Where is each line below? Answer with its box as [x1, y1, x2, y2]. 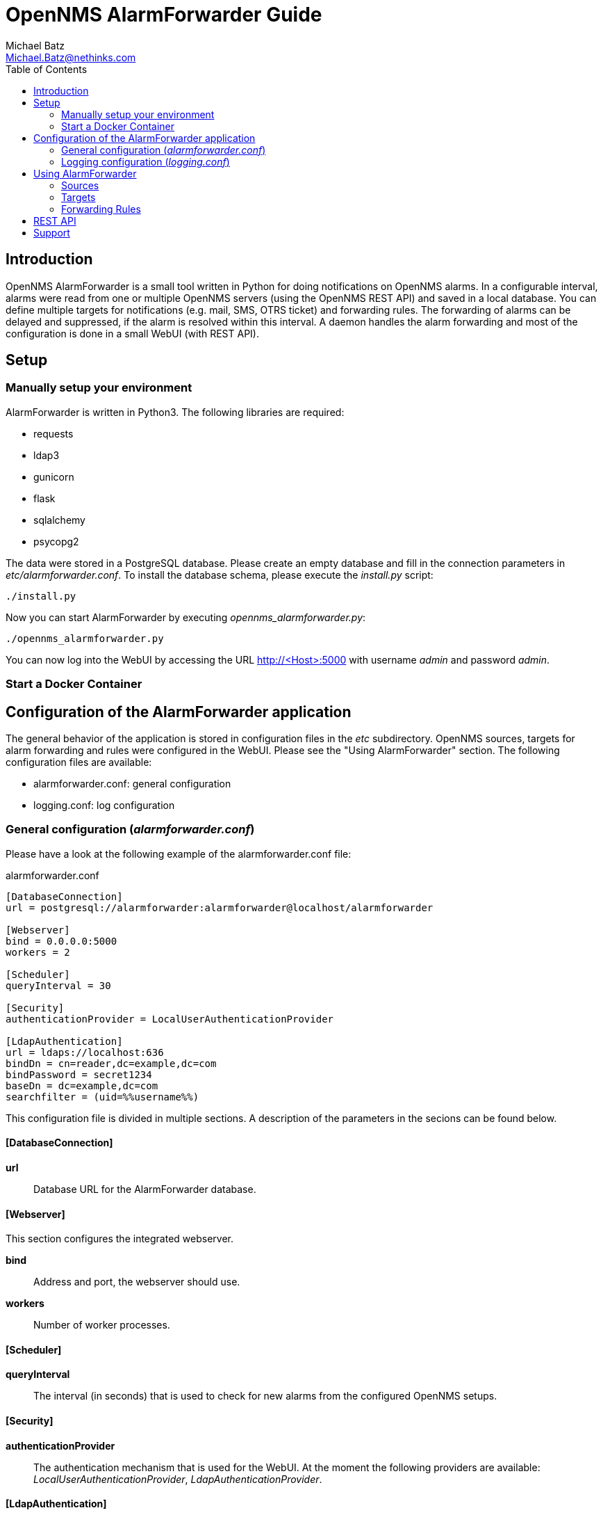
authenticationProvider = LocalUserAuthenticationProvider [6, 1013, 334, 1025]
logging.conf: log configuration [33, 799, 175, 812]
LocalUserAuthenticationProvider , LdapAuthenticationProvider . [33, 1473, 322, 1485]
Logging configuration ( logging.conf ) [61, 155, 230, 168]
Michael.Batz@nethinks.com [6, 51, 136, 63]
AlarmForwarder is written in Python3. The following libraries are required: [6, 406, 345, 418]
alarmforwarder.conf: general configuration [33, 778, 231, 790]
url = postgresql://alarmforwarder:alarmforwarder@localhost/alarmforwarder [6, 901, 433, 913]
